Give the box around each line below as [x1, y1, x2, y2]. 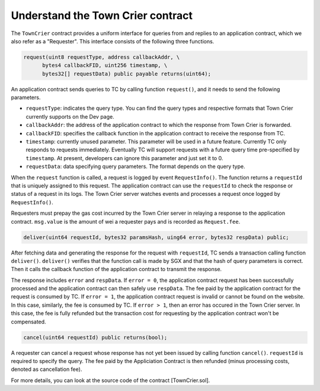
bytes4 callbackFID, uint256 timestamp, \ [42, 62, 168, 69]
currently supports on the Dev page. [25, 113, 115, 120]
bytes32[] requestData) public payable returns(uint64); [42, 70, 212, 77]
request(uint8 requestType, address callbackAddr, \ [23, 53, 180, 61]
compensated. [11, 318, 47, 325]
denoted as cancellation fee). [11, 365, 82, 373]
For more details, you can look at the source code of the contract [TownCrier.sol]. [11, 377, 210, 384]
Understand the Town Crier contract [11, 9, 193, 22]
